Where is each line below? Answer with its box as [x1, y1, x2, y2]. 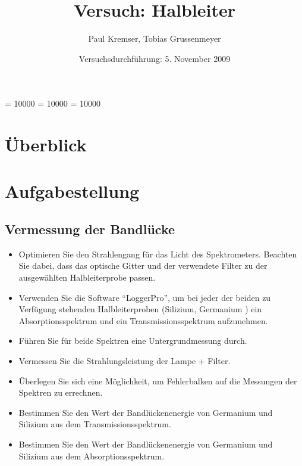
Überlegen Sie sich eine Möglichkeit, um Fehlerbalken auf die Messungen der [18, 374, 297, 387]
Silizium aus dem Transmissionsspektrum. [18, 418, 171, 430]
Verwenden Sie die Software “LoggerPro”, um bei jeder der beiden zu [18, 291, 271, 303]
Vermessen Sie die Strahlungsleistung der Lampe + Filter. [18, 355, 231, 367]
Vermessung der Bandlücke [5, 220, 175, 238]
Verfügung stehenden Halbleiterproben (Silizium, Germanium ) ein [18, 303, 262, 315]
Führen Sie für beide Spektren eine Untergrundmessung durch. [18, 334, 247, 347]
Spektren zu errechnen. [18, 386, 103, 399]
